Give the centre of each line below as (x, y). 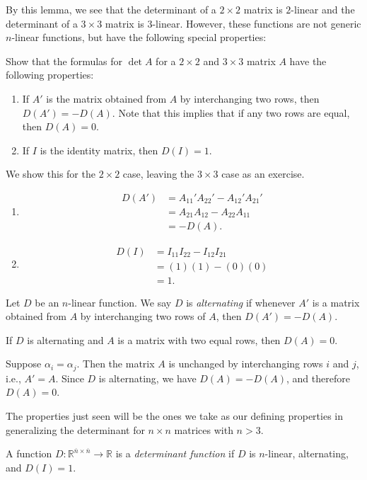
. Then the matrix (116, 364)
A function (29, 453)
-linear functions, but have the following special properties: (139, 37)
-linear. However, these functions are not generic (257, 23)
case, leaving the (158, 174)
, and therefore (318, 378)
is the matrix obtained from (106, 98)
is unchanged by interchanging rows (246, 364)
